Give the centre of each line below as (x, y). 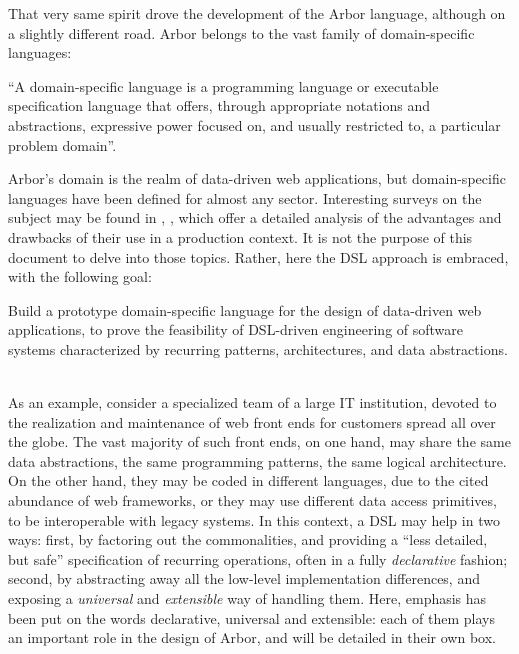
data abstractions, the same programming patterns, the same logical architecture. (257, 460)
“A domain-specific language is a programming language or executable (223, 85)
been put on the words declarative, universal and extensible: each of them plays (251, 617)
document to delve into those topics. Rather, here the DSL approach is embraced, (258, 256)
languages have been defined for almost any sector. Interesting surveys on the (245, 197)
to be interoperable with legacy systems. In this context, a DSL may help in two (254, 519)
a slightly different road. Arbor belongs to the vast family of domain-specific (241, 32)
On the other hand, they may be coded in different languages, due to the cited (248, 480)
